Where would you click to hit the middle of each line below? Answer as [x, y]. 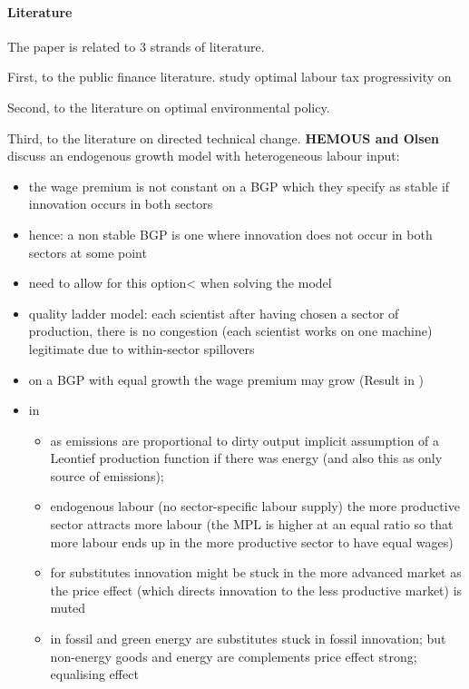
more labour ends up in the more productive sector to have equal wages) [252, 541]
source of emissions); [107, 475]
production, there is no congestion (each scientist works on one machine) [230, 331]
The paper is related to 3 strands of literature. [136, 46]
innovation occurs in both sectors [121, 204]
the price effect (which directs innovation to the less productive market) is [256, 590]
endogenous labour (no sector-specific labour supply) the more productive [255, 506]
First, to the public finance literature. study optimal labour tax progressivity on [230, 77]
